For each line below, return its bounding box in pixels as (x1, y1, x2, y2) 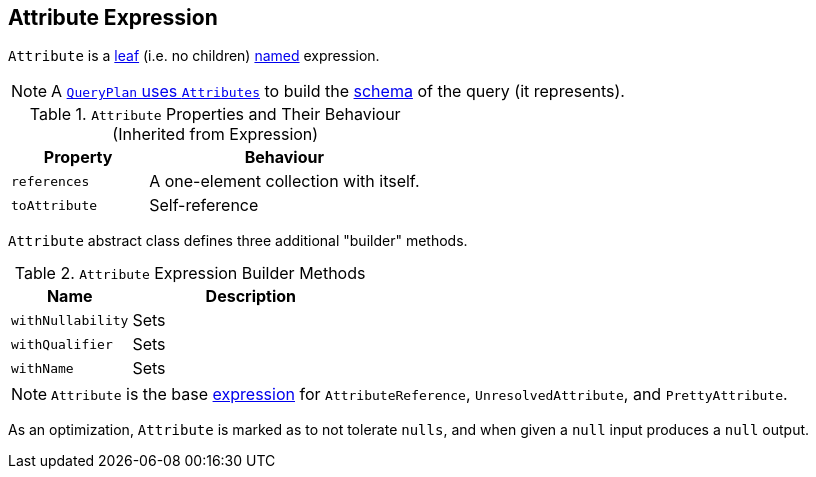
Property (43, 147, 113, 168)
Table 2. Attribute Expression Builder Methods (14, 263, 366, 284)
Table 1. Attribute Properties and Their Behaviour (29, 104, 401, 125)
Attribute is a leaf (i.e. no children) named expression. (8, 47, 380, 65)
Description (205, 286, 297, 307)
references (11, 173, 90, 189)
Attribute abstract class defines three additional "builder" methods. (8, 232, 468, 250)
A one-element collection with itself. (149, 171, 420, 192)
